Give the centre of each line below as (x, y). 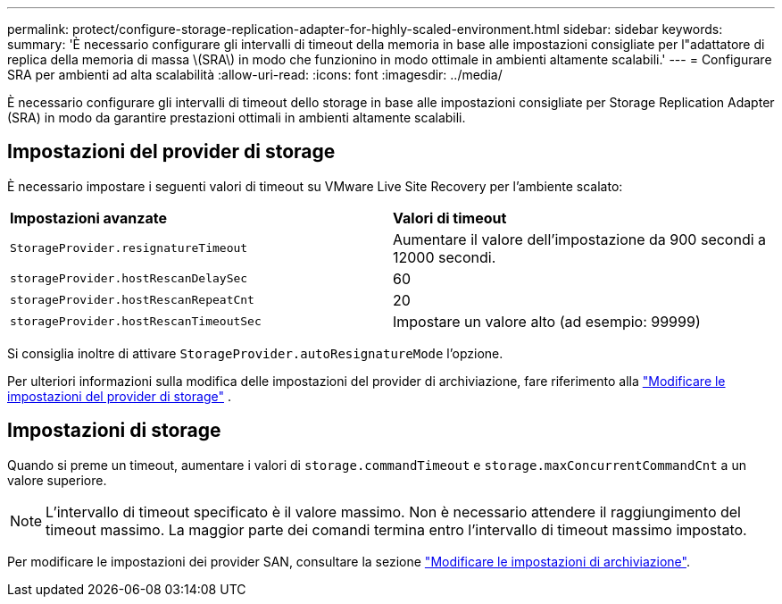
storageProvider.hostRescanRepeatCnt (132, 300)
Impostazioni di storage (114, 431)
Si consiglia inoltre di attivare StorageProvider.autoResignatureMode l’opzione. (255, 353)
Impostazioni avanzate (88, 218)
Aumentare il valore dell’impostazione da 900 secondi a (580, 239)
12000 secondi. (445, 257)
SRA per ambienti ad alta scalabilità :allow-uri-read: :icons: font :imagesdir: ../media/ (255, 75)
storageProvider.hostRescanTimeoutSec (136, 322)
